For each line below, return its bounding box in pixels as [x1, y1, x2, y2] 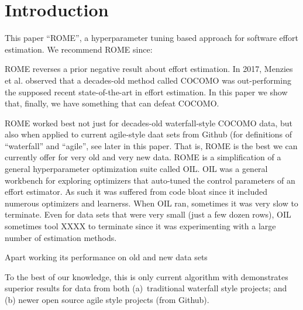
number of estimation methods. [5, 231, 117, 243]
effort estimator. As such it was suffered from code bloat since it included [5, 185, 267, 198]
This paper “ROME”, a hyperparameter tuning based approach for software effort [5, 32, 298, 44]
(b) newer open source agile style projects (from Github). [5, 294, 209, 305]
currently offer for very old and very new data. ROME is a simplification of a [5, 151, 281, 163]
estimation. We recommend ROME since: [5, 43, 153, 55]
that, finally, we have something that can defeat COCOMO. [5, 97, 219, 109]
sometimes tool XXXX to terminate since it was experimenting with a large [5, 220, 276, 232]
